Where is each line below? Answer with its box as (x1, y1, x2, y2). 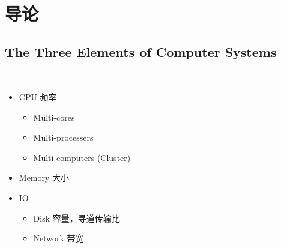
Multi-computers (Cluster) (33, 151, 131, 163)
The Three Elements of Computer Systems (5, 42, 277, 61)
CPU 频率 (19, 91, 57, 103)
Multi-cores (33, 110, 75, 123)
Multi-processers (33, 131, 94, 144)
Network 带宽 (33, 232, 84, 244)
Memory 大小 (19, 171, 70, 184)
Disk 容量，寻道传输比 (33, 211, 120, 224)
